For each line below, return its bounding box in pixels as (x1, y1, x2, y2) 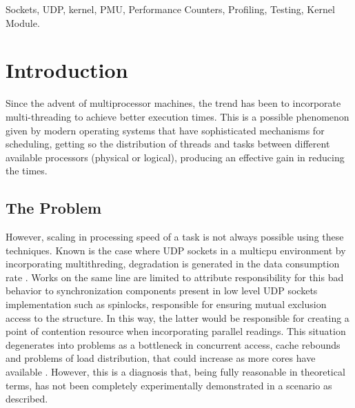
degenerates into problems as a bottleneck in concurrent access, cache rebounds (6, 337, 341, 351)
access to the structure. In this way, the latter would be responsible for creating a (6, 310, 349, 325)
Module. (6, 15, 40, 30)
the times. (6, 163, 48, 178)
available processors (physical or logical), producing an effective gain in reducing (6, 150, 345, 164)
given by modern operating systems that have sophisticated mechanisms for (6, 123, 325, 137)
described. (6, 391, 48, 406)
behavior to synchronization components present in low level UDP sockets (6, 283, 318, 298)
